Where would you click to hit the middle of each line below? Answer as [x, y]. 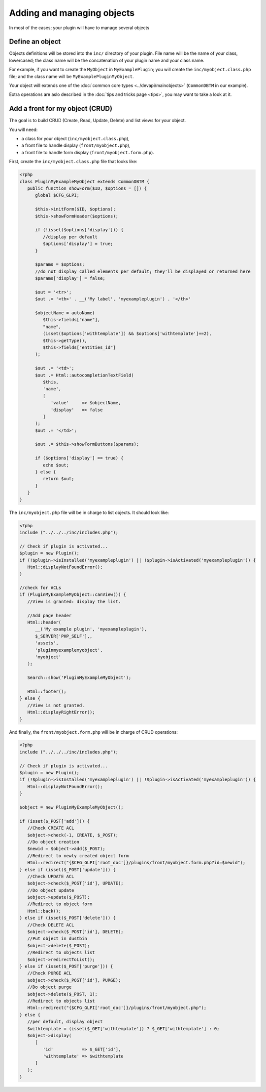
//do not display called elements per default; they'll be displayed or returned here [143, 271]
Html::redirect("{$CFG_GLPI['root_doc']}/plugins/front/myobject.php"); [117, 1008]
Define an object [35, 42]
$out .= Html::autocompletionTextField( [84, 375]
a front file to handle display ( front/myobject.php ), [76, 145]
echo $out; [56, 465]
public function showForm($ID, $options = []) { [87, 189]
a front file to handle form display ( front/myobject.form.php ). [88, 152]
